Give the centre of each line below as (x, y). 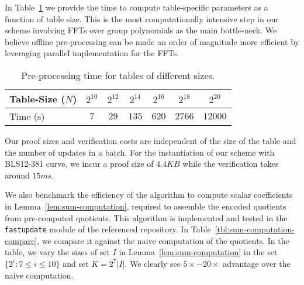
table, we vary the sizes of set (57, 252)
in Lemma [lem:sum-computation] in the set (198, 252)
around (17, 175)
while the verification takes (231, 164)
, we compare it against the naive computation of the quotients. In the (163, 240)
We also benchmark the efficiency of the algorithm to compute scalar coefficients (149, 195)
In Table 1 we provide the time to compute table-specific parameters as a (137, 7)
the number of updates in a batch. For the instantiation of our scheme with (140, 152)
